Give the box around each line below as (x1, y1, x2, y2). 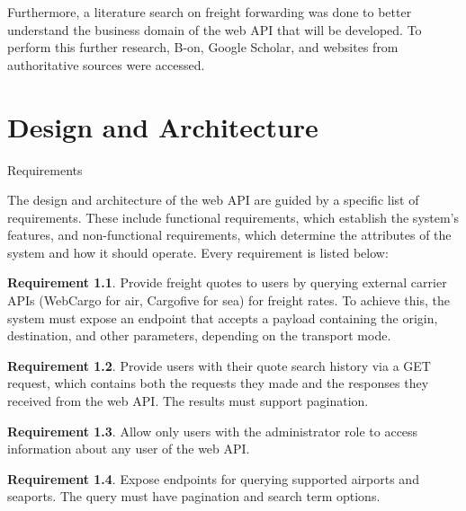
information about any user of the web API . (7, 439, 250, 458)
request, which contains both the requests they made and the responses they (7, 374, 429, 392)
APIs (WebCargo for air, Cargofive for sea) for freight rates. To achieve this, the (7, 291, 450, 310)
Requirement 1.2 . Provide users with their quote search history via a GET (7, 356, 431, 374)
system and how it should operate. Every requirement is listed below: (7, 242, 389, 261)
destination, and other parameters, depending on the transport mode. (7, 326, 391, 345)
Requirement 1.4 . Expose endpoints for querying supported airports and (7, 469, 419, 488)
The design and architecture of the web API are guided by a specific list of (7, 190, 419, 209)
